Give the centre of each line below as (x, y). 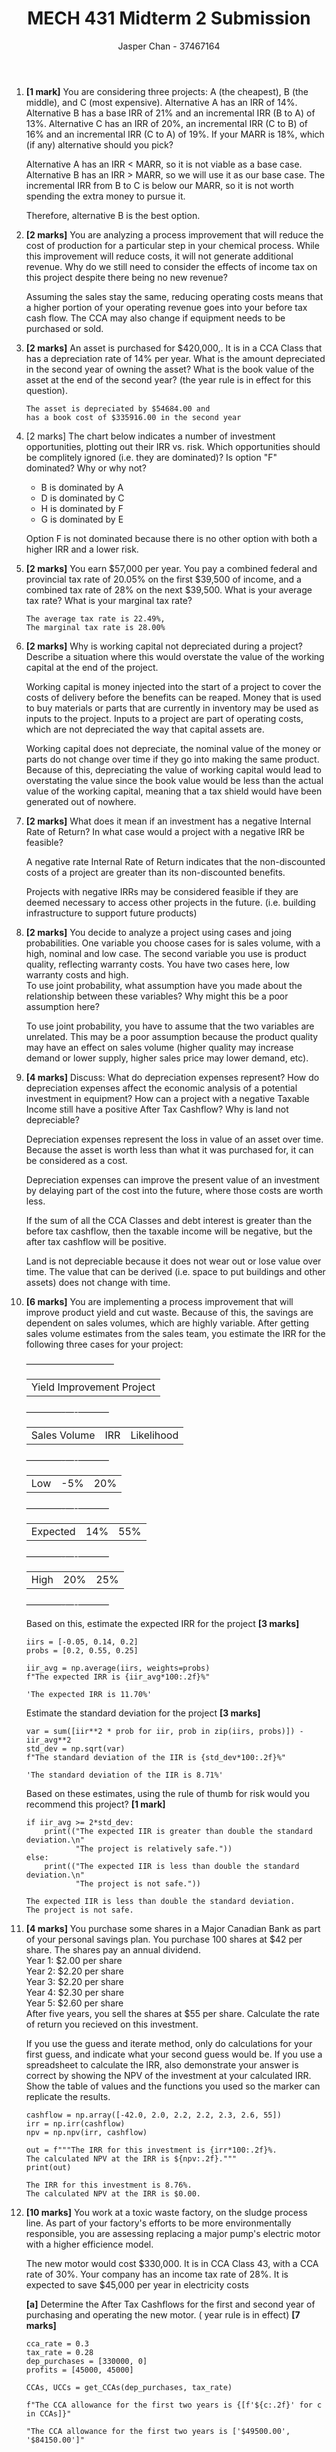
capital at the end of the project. (92, 667)
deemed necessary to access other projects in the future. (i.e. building (170, 902)
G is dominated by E (82, 519)
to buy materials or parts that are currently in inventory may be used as (172, 708)
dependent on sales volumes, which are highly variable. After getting (167, 1323)
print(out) (48, 2167)
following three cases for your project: (104, 1344)
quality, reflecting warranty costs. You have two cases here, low (157, 964)
